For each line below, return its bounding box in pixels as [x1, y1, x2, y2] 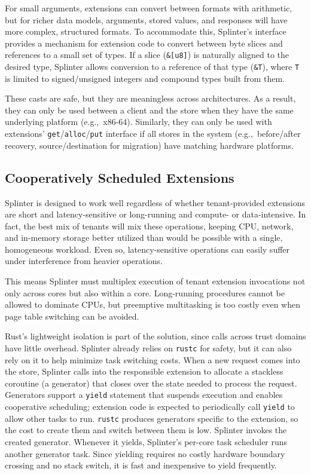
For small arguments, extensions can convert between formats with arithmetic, [5, 2, 292, 14]
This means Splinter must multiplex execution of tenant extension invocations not [5, 275, 306, 287]
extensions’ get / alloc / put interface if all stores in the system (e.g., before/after [5, 127, 301, 140]
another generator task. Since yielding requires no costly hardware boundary [5, 447, 285, 459]
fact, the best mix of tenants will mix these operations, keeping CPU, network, [5, 219, 294, 232]
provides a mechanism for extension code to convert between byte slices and [5, 36, 283, 49]
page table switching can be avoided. [5, 309, 139, 322]
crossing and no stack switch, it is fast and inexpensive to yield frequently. [5, 459, 277, 471]
